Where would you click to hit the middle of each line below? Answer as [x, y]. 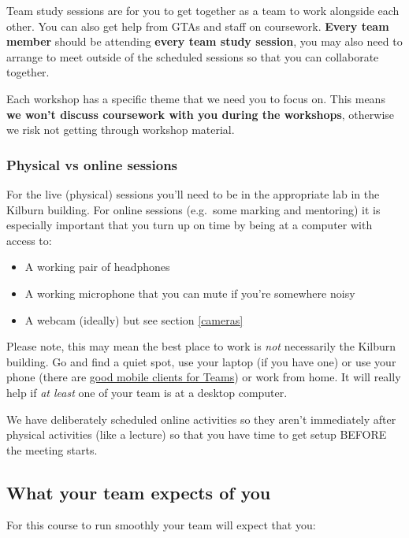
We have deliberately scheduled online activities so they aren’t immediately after [201, 419]
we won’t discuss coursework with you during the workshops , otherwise [201, 114]
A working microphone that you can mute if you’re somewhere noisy [190, 293]
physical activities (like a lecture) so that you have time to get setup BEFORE [197, 434]
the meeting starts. [52, 449]
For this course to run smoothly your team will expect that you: [161, 525]
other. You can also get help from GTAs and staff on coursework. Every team [198, 26]
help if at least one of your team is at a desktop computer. [147, 392]
